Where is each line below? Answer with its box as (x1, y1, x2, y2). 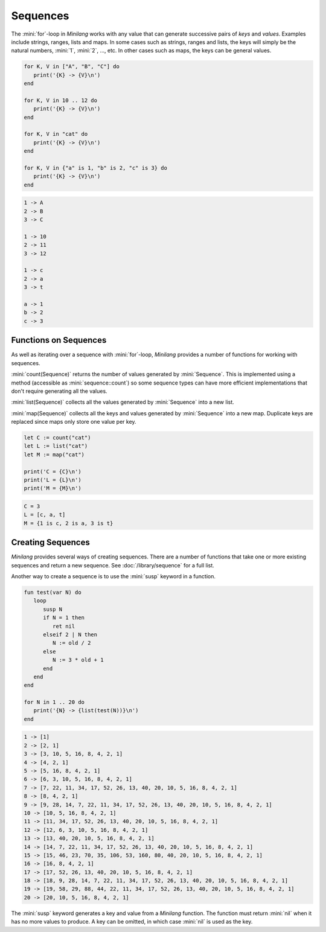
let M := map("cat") (24, 451, 85, 458)
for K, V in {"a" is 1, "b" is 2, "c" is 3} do (24, 165, 167, 171)
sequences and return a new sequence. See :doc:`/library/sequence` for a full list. (11, 561, 214, 569)
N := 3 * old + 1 (52, 657, 104, 663)
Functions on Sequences (11, 335, 107, 345)
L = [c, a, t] (24, 511, 66, 519)
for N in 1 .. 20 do (24, 699, 85, 706)
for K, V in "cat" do (24, 130, 88, 138)
